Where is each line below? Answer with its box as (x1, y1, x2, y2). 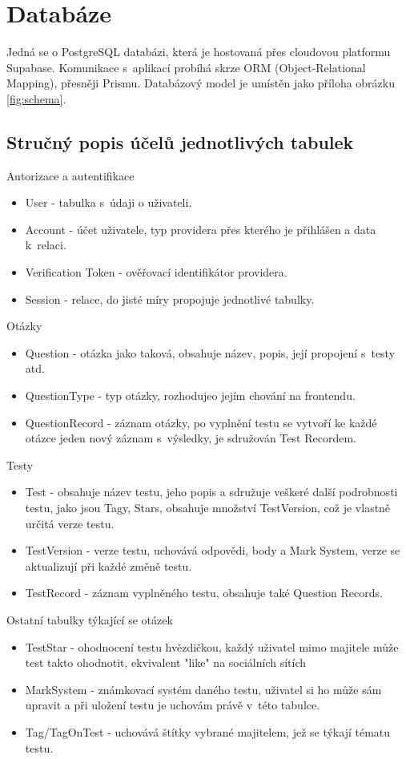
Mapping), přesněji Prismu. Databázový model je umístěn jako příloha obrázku (6, 75, 395, 91)
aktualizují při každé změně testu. (25, 557, 192, 574)
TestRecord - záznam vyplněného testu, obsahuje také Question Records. (25, 584, 383, 601)
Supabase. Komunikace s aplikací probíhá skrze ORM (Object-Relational (6, 59, 366, 75)
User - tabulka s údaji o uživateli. (25, 194, 192, 211)
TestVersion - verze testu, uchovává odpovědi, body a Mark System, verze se (25, 542, 400, 559)
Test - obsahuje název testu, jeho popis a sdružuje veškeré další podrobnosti (25, 483, 398, 500)
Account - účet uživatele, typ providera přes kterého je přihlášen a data (25, 220, 376, 237)
